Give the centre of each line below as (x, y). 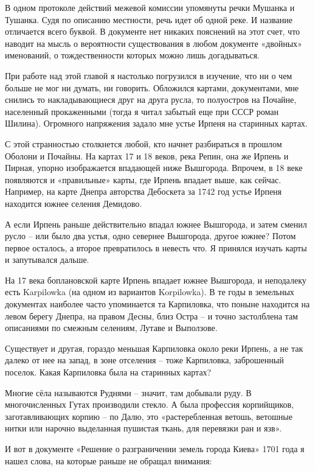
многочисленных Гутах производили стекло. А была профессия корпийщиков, (150, 404)
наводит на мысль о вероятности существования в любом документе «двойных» (154, 43)
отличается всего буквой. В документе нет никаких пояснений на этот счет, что (153, 31)
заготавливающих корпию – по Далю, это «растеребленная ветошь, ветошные (149, 416)
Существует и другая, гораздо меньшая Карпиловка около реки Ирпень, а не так (154, 348)
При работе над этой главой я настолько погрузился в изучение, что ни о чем (149, 75)
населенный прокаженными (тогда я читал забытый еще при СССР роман (142, 111)
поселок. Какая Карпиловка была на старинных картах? (108, 372)
